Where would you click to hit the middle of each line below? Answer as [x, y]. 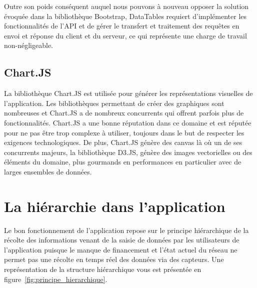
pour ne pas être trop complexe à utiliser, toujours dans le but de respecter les [124, 132]
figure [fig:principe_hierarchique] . [56, 279]
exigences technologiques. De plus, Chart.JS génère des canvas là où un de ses [123, 142]
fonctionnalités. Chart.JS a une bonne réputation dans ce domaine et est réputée [128, 122]
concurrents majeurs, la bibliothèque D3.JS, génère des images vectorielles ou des [128, 152]
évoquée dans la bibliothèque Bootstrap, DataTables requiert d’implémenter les [125, 16]
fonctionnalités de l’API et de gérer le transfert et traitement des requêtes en [122, 26]
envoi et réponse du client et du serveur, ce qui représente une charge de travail [125, 35]
